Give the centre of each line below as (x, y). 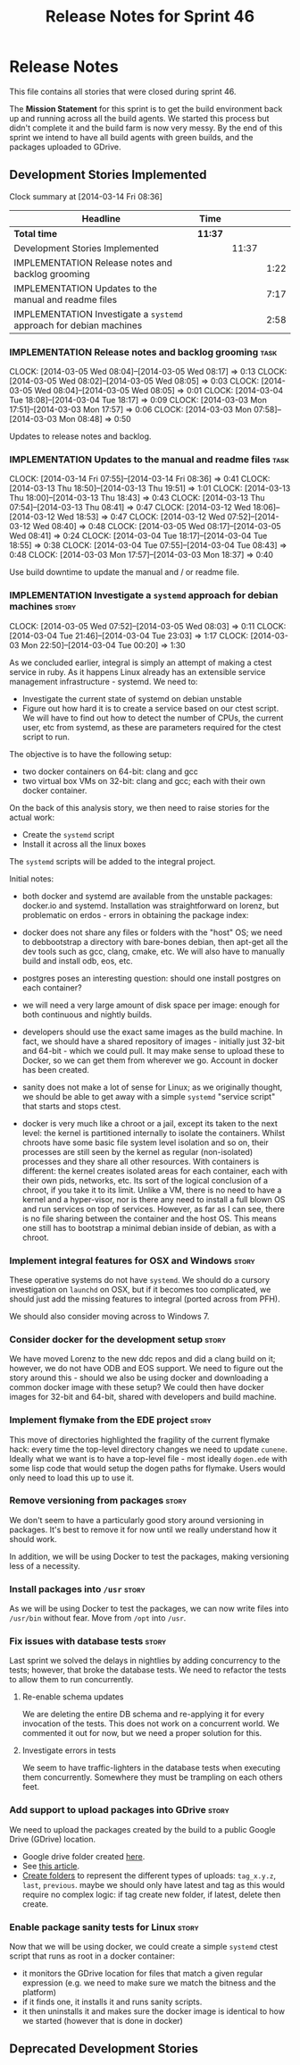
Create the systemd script (68, 834)
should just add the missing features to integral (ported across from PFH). (145, 1299)
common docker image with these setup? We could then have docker (137, 1387)
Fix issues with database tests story (88, 1641)
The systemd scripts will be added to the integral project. (112, 861)
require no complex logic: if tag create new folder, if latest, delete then (151, 1894)
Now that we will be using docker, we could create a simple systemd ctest (144, 1947)
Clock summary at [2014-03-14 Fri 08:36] (86, 196)
